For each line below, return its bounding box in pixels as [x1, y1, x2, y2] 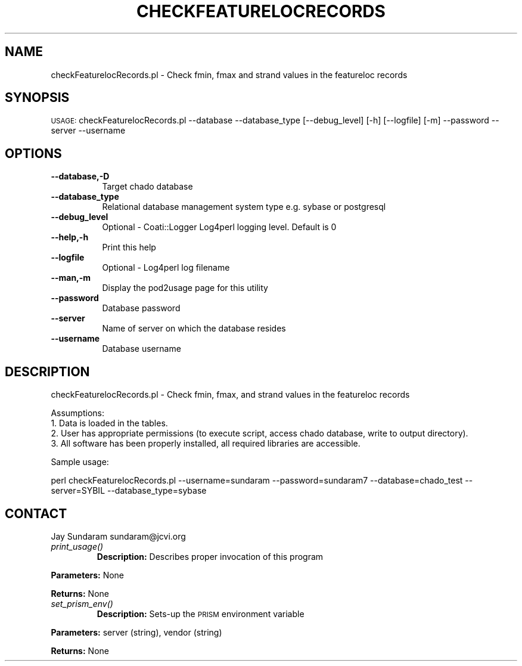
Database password [102, 303, 181, 314]
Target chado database [102, 181, 193, 192]
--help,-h [51, 232, 89, 243]
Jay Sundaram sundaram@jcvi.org [51, 531, 186, 541]
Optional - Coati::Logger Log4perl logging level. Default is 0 [102, 222, 337, 233]
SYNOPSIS [5, 90, 70, 106]
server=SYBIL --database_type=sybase [51, 485, 207, 496]
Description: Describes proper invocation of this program [97, 551, 324, 562]
